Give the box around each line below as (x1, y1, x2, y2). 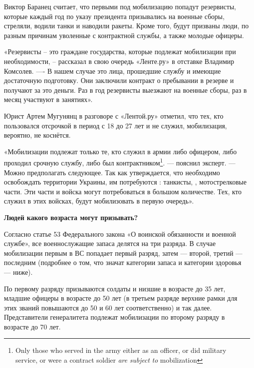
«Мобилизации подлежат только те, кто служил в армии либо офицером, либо (4, 146, 237, 156)
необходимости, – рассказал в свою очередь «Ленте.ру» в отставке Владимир (4, 56, 234, 66)
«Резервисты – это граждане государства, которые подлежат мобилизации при (4, 46, 236, 57)
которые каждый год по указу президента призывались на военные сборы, (4, 11, 225, 21)
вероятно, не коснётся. (4, 130, 71, 140)
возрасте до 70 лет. (4, 321, 61, 331)
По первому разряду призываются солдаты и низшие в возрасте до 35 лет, (4, 283, 226, 293)
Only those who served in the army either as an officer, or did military (15, 345, 227, 355)
